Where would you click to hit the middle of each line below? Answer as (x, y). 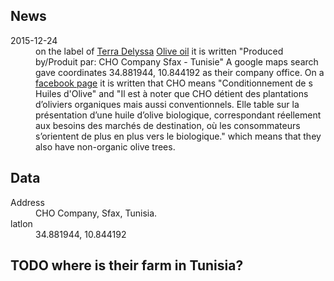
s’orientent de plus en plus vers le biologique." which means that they (178, 136)
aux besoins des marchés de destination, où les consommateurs (168, 125)
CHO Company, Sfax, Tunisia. (96, 213)
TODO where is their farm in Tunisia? (127, 265)
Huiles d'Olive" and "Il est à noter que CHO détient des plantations (172, 93)
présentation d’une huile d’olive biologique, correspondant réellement (178, 115)
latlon (21, 223)
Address (27, 202)
